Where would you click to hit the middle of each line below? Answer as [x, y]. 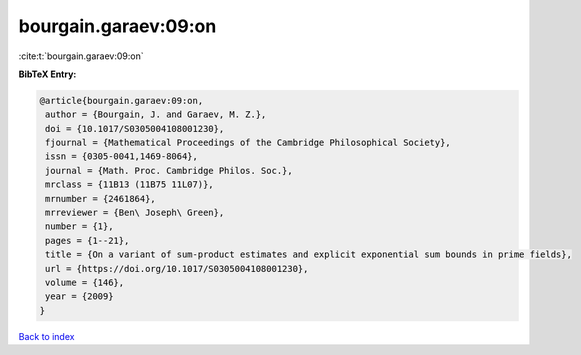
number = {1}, [79, 226]
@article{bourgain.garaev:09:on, [121, 100]
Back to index [46, 336]
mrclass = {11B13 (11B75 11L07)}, [129, 184]
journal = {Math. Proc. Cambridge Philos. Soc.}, [169, 170]
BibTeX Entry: [47, 74]
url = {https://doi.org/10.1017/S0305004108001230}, [177, 268]
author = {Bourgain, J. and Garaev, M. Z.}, [156, 114]
